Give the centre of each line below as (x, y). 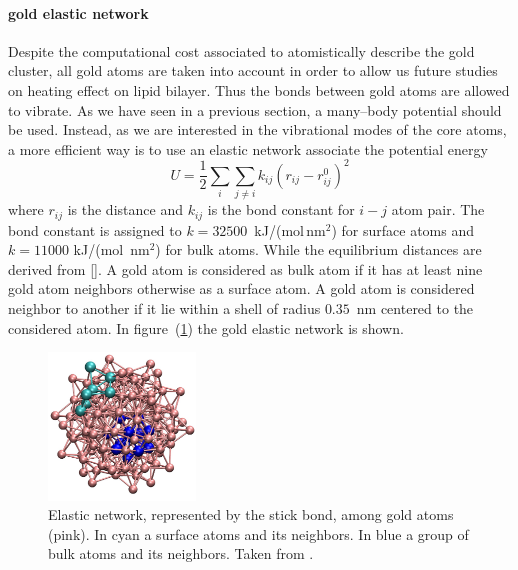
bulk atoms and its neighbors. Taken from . (181, 553)
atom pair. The (438, 209)
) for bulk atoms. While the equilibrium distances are (318, 249)
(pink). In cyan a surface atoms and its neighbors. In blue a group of (258, 533)
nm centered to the (415, 308)
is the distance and (125, 209)
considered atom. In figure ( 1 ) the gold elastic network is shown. (206, 327)
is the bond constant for (281, 209)
